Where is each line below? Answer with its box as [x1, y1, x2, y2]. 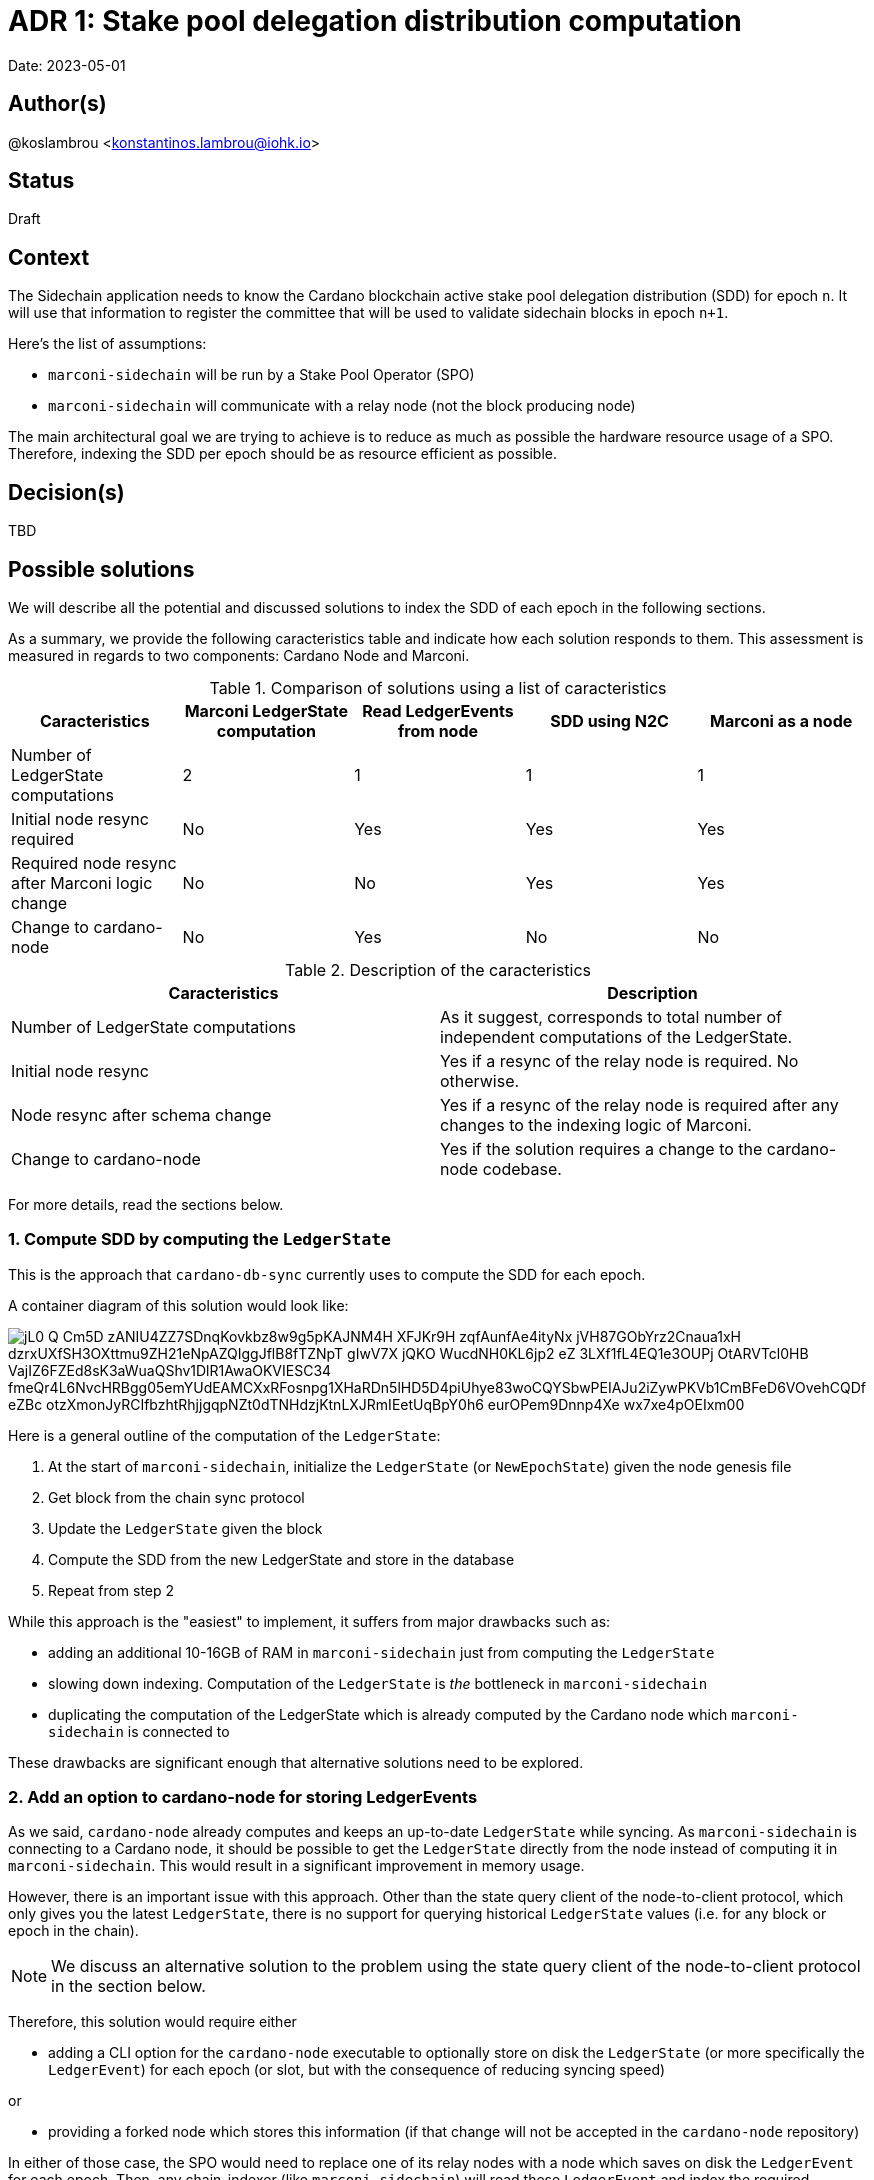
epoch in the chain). [8, 1922, 139, 1940]
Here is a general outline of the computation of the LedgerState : [8, 1426, 441, 1444]
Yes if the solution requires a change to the [440, 1138, 763, 1159]
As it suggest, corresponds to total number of [440, 1006, 782, 1027]
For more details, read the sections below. [8, 1195, 284, 1213]
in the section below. [51, 1976, 206, 1997]
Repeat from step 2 [48, 1581, 175, 1599]
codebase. [482, 1158, 562, 1179]
